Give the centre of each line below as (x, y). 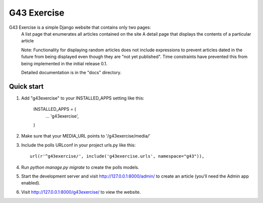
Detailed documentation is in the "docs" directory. (71, 72)
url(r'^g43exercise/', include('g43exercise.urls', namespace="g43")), (117, 156)
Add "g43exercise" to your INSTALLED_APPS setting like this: (83, 98)
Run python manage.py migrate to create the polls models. (80, 167)
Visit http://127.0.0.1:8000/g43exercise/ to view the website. (81, 192)
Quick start (26, 86)
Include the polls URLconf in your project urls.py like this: (78, 145)
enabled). (31, 183)
